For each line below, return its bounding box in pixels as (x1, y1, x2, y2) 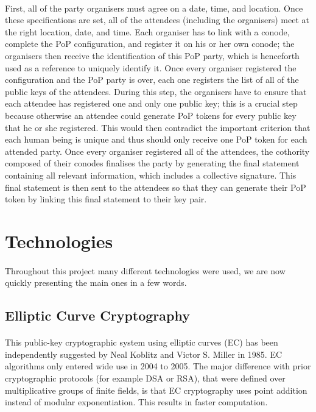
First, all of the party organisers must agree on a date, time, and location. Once (5, 1, 303, 14)
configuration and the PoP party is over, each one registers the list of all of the (5, 73, 299, 86)
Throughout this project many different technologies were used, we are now (5, 264, 286, 277)
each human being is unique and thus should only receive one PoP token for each (5, 133, 307, 146)
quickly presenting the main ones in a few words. (5, 276, 187, 289)
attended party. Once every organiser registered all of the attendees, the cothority (5, 144, 310, 157)
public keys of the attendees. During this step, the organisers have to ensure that (5, 85, 307, 98)
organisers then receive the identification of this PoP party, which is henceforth (5, 49, 300, 62)
